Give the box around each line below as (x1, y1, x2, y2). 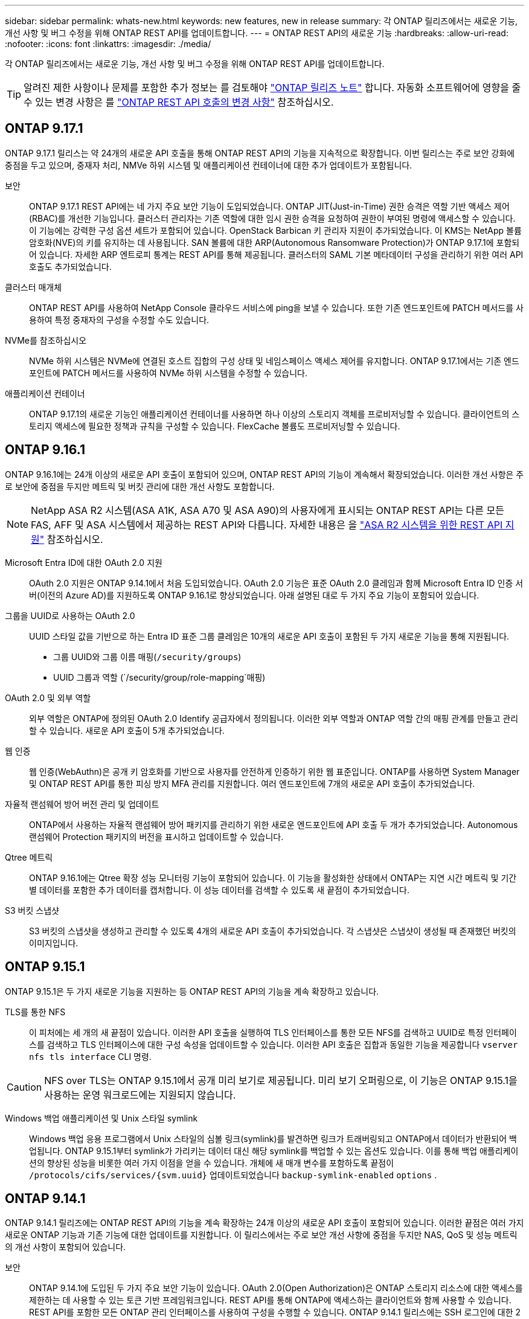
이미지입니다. (29, 937, 79, 948)
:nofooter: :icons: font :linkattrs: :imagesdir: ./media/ (5, 39, 211, 49)
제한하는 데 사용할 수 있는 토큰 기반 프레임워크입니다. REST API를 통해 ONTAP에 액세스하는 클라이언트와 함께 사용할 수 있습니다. (29, 1295, 511, 1306)
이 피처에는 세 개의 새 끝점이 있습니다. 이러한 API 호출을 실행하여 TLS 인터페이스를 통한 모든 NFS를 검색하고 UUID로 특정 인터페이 (29, 1027, 517, 1038)
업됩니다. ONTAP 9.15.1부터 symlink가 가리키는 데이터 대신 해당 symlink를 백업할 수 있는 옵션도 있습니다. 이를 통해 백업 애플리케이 (29, 1145, 519, 1156)
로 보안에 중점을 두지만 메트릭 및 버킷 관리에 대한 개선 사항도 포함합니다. (5, 481, 275, 492)
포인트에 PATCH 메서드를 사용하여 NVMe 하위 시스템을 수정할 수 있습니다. (29, 367, 307, 378)
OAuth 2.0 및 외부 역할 (5, 692, 91, 703)
